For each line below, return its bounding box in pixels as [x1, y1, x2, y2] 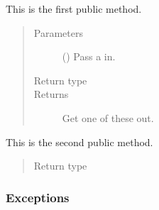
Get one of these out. [62, 110, 154, 125]
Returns [33, 87, 69, 101]
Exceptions [6, 188, 70, 206]
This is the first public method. [6, 1, 142, 16]
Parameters [33, 25, 83, 40]
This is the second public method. [6, 134, 153, 149]
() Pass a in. [62, 49, 116, 64]
